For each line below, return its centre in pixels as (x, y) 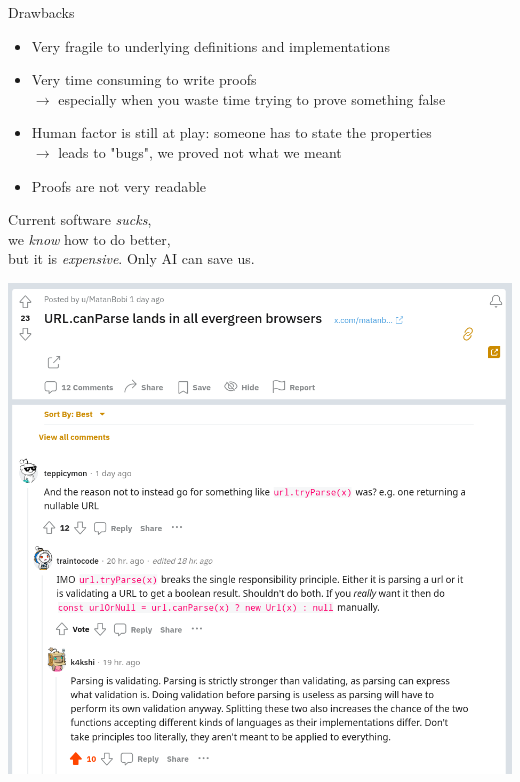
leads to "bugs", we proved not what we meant (200, 151)
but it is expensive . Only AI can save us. (131, 258)
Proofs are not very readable (119, 185)
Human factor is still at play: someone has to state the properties (231, 132)
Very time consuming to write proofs (144, 79)
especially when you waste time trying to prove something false (252, 98)
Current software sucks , (80, 219)
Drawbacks (41, 12)
